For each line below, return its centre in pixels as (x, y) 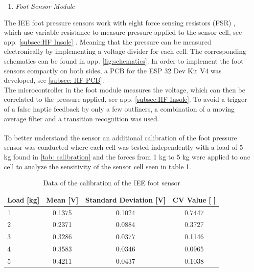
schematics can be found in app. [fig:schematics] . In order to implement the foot (124, 60)
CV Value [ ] (194, 199)
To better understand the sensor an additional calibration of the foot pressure (121, 137)
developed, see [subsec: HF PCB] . (54, 80)
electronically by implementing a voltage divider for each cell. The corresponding (125, 51)
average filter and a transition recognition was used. (81, 118)
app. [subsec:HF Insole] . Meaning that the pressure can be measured (108, 41)
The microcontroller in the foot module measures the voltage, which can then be (125, 89)
